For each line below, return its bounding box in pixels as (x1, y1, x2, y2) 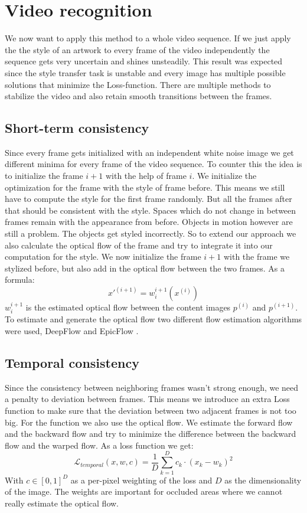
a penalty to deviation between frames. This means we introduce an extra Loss (5, 393, 290, 405)
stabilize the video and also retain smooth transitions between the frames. (5, 90, 272, 102)
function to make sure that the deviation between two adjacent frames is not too (5, 404, 296, 417)
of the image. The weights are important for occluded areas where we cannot (5, 485, 283, 498)
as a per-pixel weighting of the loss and (70, 473, 213, 486)
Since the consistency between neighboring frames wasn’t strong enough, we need (5, 381, 299, 393)
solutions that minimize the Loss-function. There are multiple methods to (5, 78, 271, 90)
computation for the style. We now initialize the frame (5, 250, 201, 263)
